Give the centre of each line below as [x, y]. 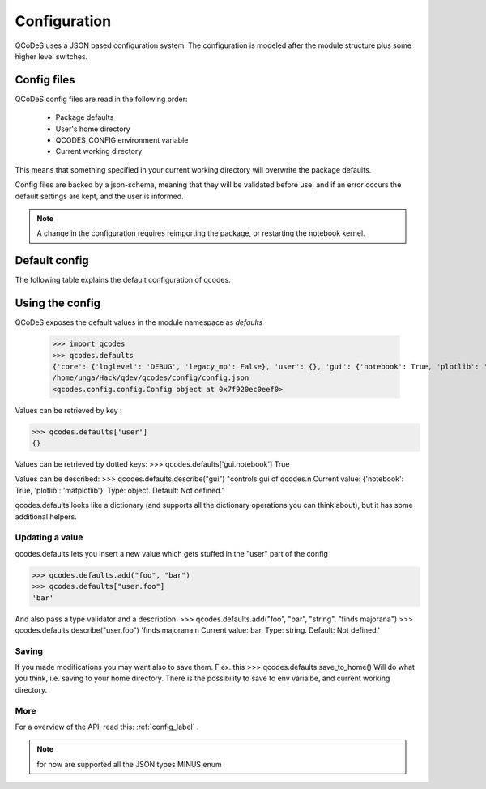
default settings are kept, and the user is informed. [99, 196]
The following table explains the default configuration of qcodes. [123, 280]
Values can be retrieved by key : [68, 410]
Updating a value [49, 537]
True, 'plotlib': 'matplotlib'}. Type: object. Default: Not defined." [120, 490]
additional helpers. [46, 516]
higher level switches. [51, 56]
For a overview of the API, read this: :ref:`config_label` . [107, 727]
